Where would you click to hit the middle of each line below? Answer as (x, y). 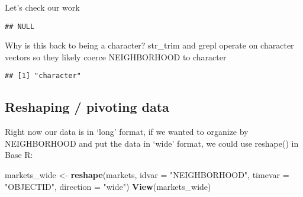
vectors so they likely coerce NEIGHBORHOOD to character (116, 56)
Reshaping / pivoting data (87, 107)
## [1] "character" (43, 76)
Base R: (19, 155)
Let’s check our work (42, 7)
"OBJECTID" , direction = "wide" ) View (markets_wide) (108, 186)
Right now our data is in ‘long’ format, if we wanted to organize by (127, 132)
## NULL (20, 26)
